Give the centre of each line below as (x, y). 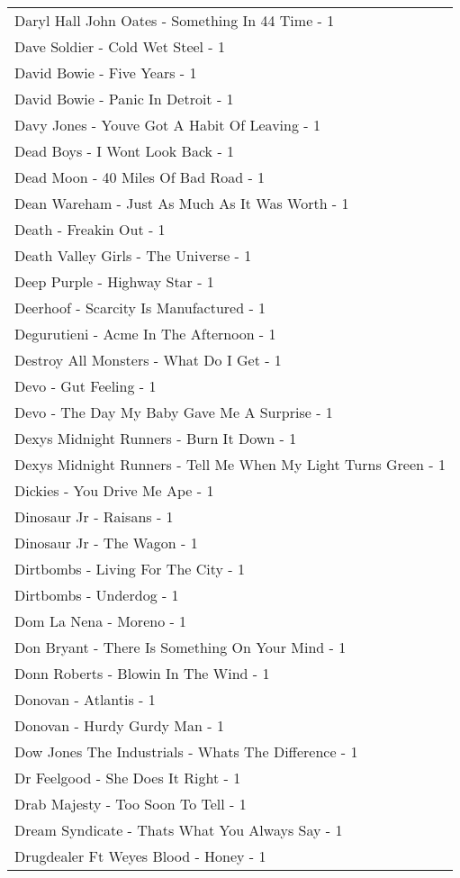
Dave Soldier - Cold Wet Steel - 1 (120, 46)
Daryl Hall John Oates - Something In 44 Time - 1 (175, 20)
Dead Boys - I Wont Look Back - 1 (125, 151)
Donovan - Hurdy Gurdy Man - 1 (119, 725)
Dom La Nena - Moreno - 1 (101, 621)
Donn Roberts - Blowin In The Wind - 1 (142, 673)
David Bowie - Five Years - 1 (106, 72)
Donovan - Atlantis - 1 (85, 699)
